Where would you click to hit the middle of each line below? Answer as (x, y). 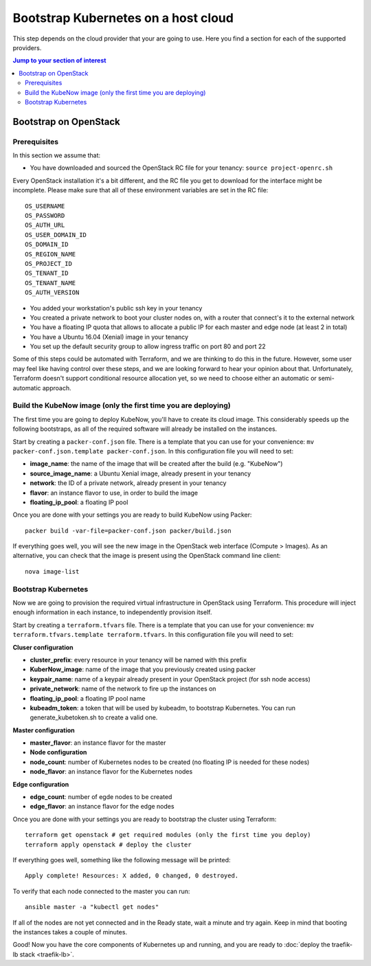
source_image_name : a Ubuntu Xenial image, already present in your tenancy (140, 473)
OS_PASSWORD (45, 215)
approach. (57, 387)
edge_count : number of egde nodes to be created (101, 797)
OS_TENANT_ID (47, 273)
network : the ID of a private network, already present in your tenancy (128, 483)
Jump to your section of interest (59, 60)
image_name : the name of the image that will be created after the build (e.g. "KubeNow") (156, 464)
